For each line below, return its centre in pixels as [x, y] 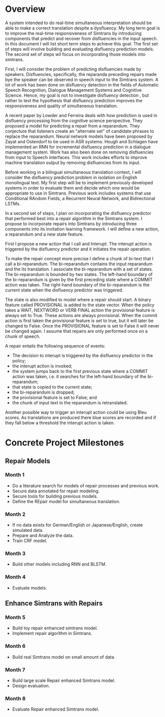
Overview [25, 9]
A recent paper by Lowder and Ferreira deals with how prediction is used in [81, 115]
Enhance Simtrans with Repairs [54, 603]
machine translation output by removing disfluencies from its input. [73, 162]
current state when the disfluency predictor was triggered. [64, 290]
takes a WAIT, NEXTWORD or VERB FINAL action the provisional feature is [80, 310]
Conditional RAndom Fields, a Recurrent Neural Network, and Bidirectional [80, 198]
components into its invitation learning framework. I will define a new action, [82, 229]
